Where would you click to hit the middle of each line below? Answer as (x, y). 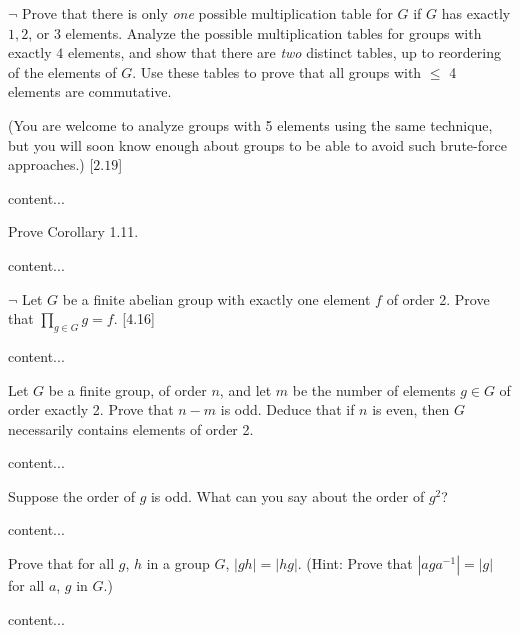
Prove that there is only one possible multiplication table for (207, 13)
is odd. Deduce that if (287, 409)
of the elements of (62, 71)
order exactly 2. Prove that (91, 409)
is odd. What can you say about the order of (287, 495)
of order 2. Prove (438, 298)
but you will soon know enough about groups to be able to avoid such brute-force (257, 144)
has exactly (476, 13)
